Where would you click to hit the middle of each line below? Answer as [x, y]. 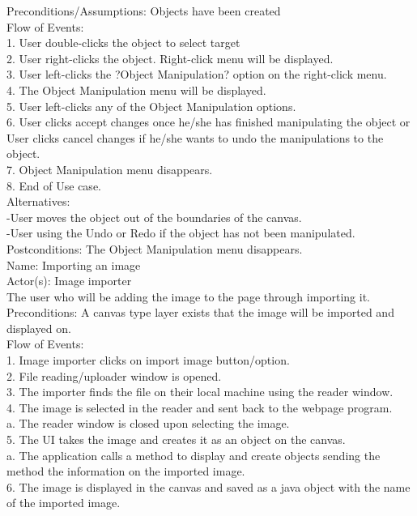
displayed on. [39, 328]
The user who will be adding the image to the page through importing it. [188, 296]
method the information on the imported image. [126, 471]
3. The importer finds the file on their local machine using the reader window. [200, 392]
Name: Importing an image [74, 264]
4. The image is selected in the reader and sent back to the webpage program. [200, 407]
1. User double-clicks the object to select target [123, 43]
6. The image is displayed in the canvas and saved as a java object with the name [208, 486]
